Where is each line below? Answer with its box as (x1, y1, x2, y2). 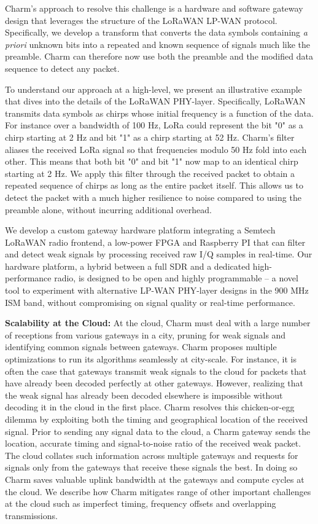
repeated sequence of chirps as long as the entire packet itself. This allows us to (5, 179, 303, 192)
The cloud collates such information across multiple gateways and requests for (5, 448, 298, 461)
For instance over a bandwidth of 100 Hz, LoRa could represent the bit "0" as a (5, 119, 303, 131)
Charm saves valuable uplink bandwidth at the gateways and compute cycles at (5, 472, 304, 485)
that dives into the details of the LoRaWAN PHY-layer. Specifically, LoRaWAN (5, 95, 306, 108)
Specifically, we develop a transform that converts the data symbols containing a (5, 26, 308, 39)
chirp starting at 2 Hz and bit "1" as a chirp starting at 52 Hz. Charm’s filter (5, 130, 295, 143)
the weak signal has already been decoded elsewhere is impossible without (5, 388, 283, 401)
